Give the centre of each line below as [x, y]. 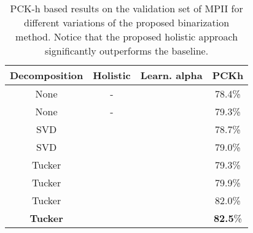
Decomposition [47, 75]
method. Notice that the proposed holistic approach [127, 36]
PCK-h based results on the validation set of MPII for [126, 8]
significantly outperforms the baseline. [127, 51]
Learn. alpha [171, 75]
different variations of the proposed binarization [127, 22]
